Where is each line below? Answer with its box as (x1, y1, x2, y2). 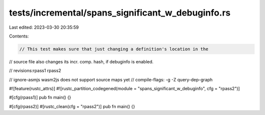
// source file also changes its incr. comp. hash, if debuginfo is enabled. (9, 58, 154, 64)
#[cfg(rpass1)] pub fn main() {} (9, 95, 71, 100)
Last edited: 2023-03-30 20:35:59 (9, 24, 79, 30)
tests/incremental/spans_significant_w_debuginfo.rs (9, 7, 231, 18)
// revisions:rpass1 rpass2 (9, 68, 61, 74)
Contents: (9, 33, 29, 39)
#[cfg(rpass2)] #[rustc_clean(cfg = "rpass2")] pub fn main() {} (9, 103, 135, 109)
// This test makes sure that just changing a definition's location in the (19, 46, 209, 52)
